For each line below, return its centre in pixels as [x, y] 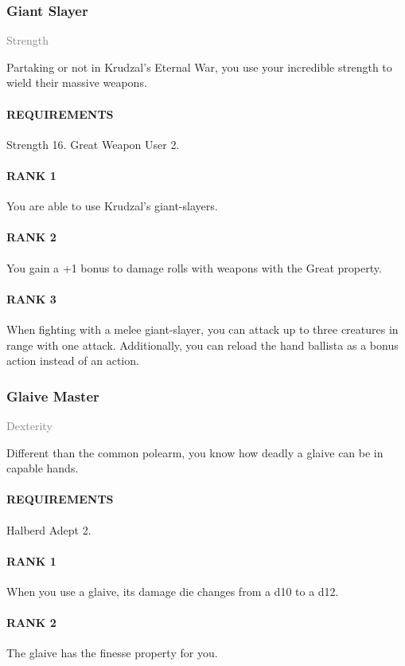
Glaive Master [53, 396]
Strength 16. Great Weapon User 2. [93, 144]
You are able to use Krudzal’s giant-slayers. [112, 206]
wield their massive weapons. [77, 82]
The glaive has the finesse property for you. [112, 653]
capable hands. [43, 468]
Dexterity [29, 425]
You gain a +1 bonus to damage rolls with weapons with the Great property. [194, 267]
